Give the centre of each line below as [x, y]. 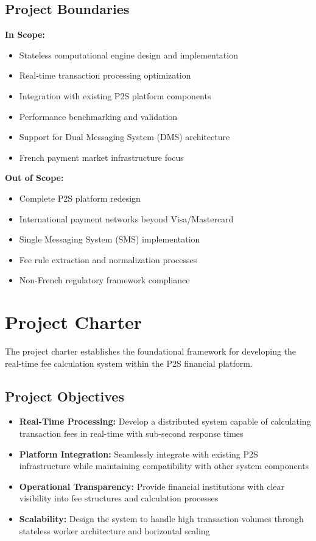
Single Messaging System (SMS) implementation [110, 239]
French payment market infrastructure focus [101, 157]
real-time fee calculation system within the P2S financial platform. [129, 363]
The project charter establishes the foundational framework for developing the [151, 351]
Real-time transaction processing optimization [105, 75]
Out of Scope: [34, 178]
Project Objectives [65, 396]
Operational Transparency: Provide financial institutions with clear [152, 486]
